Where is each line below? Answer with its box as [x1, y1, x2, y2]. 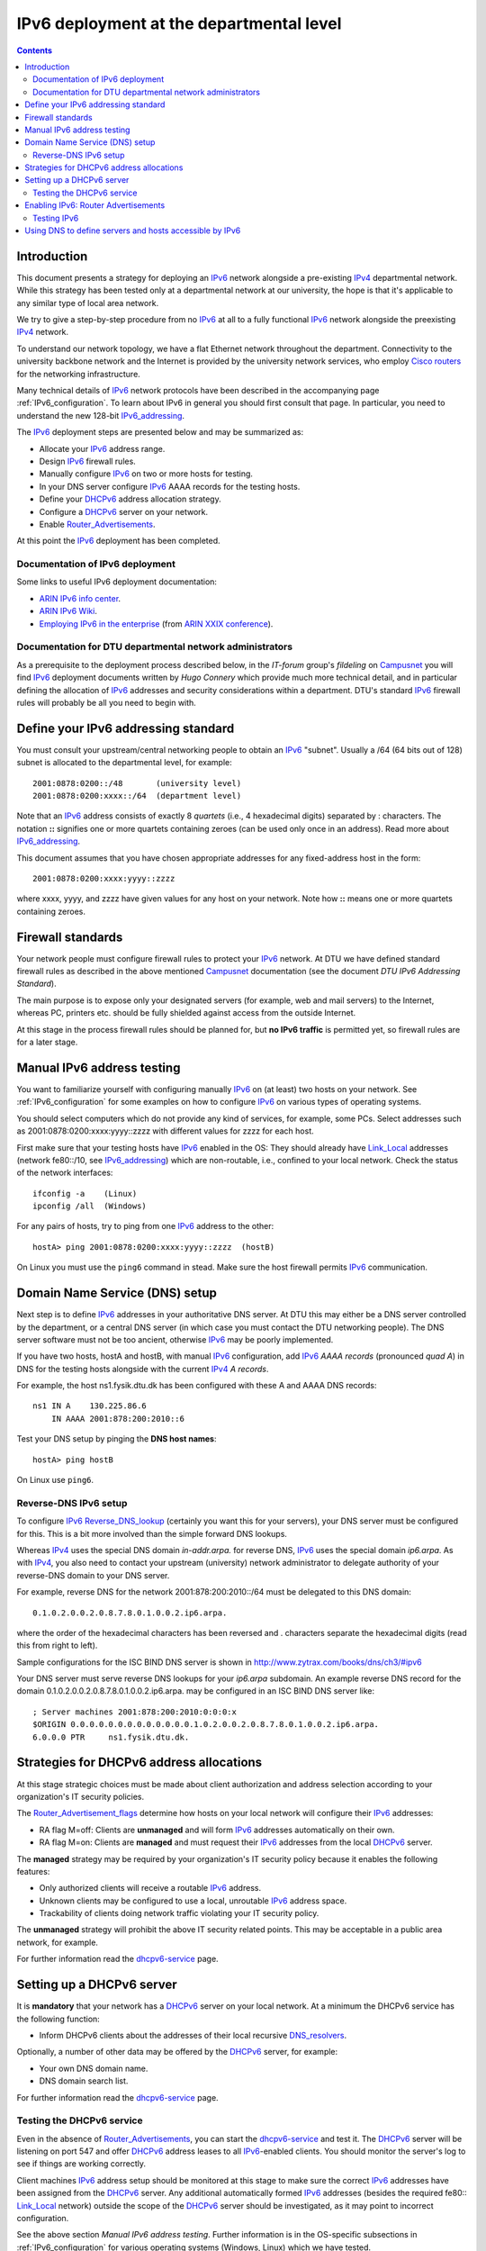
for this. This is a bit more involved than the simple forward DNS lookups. [16, 1528, 288, 1539]
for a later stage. [16, 1036, 78, 1048]
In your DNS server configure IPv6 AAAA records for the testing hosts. [39, 481, 301, 492]
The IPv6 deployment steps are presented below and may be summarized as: [16, 427, 304, 438]
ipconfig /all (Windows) [32, 1201, 148, 1211]
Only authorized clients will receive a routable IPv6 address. [39, 1883, 261, 1894]
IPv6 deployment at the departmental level [16, 14, 342, 33]
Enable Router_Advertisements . [39, 519, 157, 529]
